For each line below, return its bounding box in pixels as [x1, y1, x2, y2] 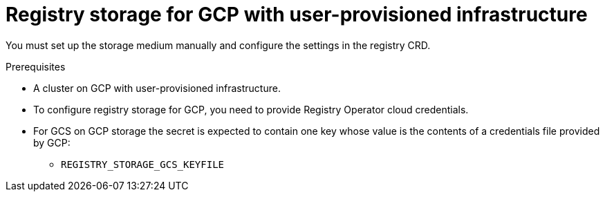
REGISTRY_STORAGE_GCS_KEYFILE [61, 158, 225, 170]
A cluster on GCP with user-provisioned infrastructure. [33, 82, 281, 94]
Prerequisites [6, 60, 66, 73]
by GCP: [33, 136, 71, 149]
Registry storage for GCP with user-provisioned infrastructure [6, 3, 588, 26]
